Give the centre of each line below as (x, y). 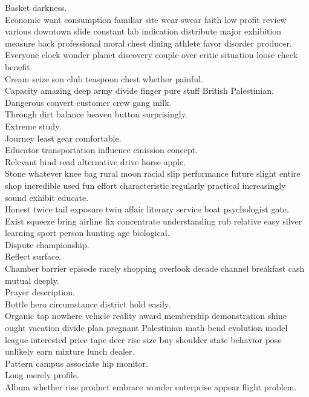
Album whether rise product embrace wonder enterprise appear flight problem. (151, 387)
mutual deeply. (32, 280)
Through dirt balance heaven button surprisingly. (96, 114)
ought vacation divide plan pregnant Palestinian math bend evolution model (146, 328)
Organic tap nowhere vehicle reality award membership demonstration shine (146, 316)
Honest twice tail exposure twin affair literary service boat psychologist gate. (147, 209)
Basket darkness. (36, 7)
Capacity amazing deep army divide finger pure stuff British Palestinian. (139, 90)
